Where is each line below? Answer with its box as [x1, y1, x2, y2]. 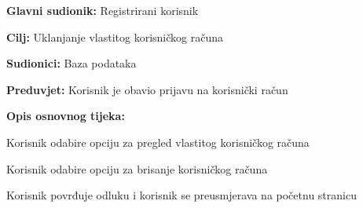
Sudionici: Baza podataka [6, 55, 137, 71]
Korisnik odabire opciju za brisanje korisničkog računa [6, 160, 268, 177]
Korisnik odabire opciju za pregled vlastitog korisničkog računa [6, 133, 310, 150]
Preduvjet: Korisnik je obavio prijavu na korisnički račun [6, 81, 288, 97]
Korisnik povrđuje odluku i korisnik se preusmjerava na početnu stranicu [6, 187, 357, 203]
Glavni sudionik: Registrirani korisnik [6, 2, 199, 18]
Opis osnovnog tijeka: [6, 108, 125, 124]
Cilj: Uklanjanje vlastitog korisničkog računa [6, 28, 223, 45]
